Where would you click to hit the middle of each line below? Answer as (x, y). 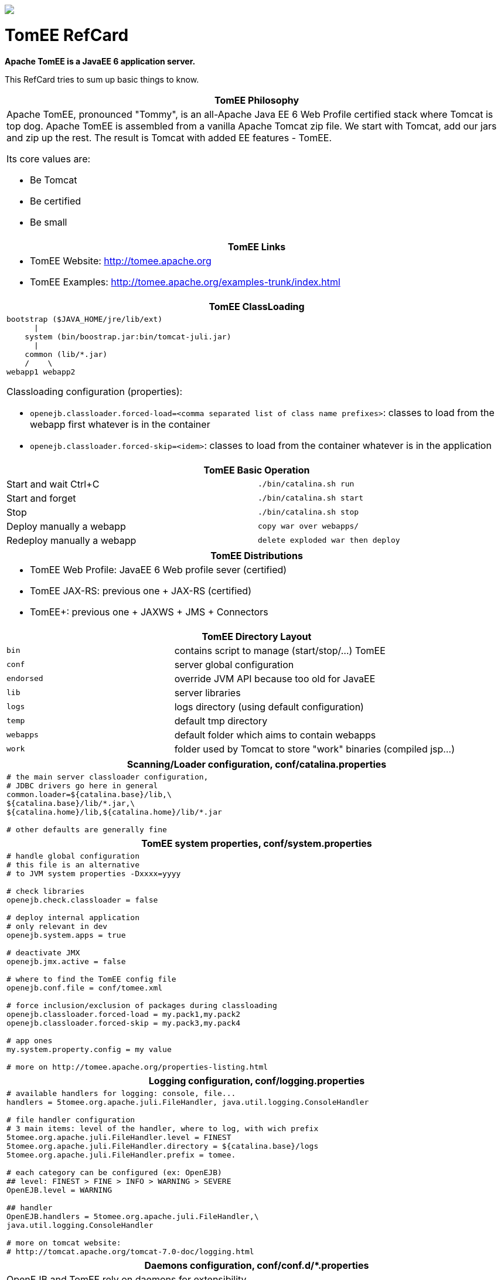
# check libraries (46, 891)
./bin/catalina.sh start (311, 498)
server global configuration (234, 664)
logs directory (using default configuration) (269, 707)
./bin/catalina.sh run (306, 484)
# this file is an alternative (73, 864)
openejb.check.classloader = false (82, 900)
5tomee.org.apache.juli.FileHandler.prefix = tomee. (121, 1155)
